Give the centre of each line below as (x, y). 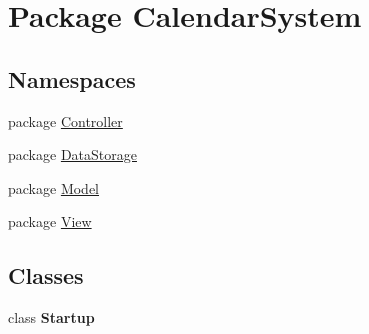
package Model (54, 187)
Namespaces (72, 78)
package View (50, 221)
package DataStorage (72, 154)
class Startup (51, 317)
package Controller (65, 120)
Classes (46, 275)
